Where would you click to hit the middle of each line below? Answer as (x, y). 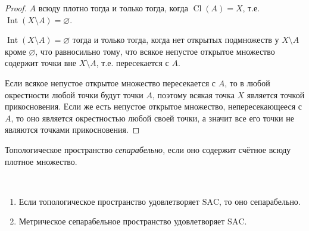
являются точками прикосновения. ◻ (72, 129)
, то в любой (247, 82)
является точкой (276, 94)
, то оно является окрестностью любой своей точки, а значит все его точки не (152, 118)
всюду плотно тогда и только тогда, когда (113, 8)
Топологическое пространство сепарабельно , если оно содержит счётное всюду (148, 149)
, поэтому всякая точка (193, 94)
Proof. (16, 8)
